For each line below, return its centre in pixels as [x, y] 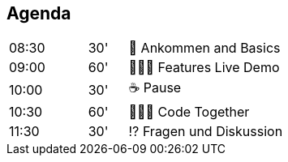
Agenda [39, 13]
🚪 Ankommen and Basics [204, 48]
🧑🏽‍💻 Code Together [189, 112]
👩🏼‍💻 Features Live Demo [204, 68]
